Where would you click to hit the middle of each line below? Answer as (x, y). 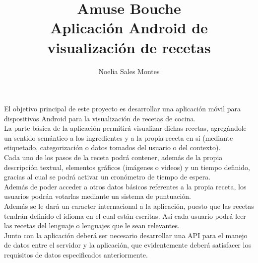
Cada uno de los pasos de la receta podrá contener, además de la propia (113, 157)
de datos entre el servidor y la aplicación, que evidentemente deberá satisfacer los (128, 245)
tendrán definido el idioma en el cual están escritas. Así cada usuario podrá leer (125, 216)
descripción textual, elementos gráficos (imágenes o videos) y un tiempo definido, (127, 167)
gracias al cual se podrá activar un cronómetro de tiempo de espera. (107, 177)
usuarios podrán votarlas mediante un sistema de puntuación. (97, 196)
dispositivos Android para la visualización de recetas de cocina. (100, 118)
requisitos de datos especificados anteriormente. (76, 255)
